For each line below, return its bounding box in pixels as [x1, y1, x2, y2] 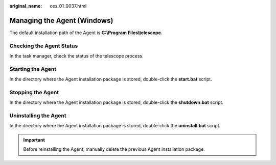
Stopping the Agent [9, 89, 59, 96]
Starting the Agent [9, 65, 57, 72]
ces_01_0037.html [50, 3, 87, 9]
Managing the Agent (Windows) [9, 16, 113, 25]
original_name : [9, 3, 42, 9]
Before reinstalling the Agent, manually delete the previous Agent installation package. [23, 146, 205, 152]
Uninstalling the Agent [9, 112, 66, 119]
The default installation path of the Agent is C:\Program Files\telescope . [9, 30, 163, 36]
